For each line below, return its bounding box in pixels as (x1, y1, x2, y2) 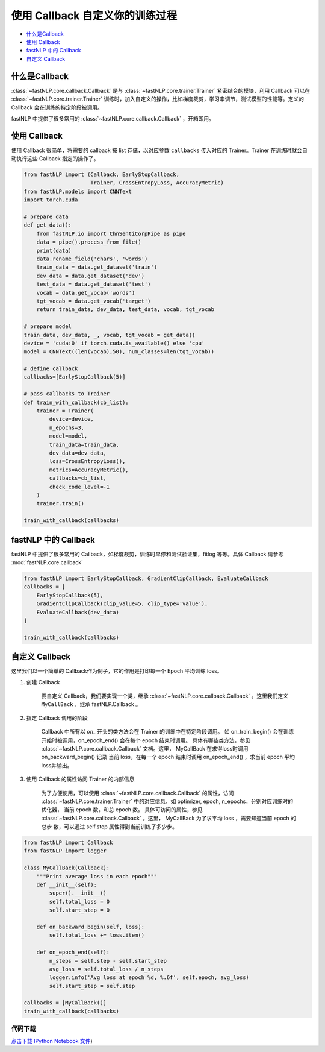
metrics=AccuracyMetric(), (49, 466, 129, 473)
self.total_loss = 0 (49, 898, 110, 905)
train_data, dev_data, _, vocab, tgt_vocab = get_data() (23, 332, 196, 338)
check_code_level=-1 (49, 483, 110, 490)
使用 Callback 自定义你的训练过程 (11, 9, 178, 22)
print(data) (36, 247, 72, 254)
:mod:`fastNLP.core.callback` (11, 558, 84, 566)
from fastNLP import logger (23, 848, 107, 854)
